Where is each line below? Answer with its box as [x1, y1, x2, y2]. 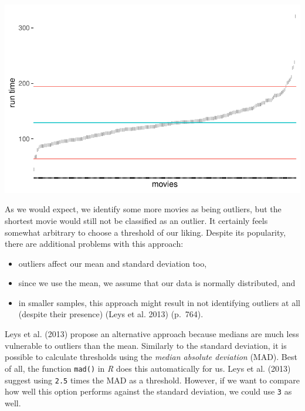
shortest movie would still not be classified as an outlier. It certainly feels [5, 214, 268, 226]
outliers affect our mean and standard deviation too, [18, 257, 207, 269]
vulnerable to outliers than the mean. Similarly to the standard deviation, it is [5, 339, 287, 351]
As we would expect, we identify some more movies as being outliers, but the [5, 203, 282, 215]
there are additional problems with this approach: [5, 237, 184, 250]
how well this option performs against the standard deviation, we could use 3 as [5, 385, 292, 398]
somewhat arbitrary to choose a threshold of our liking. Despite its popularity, [5, 226, 286, 238]
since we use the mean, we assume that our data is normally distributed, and [18, 277, 296, 289]
